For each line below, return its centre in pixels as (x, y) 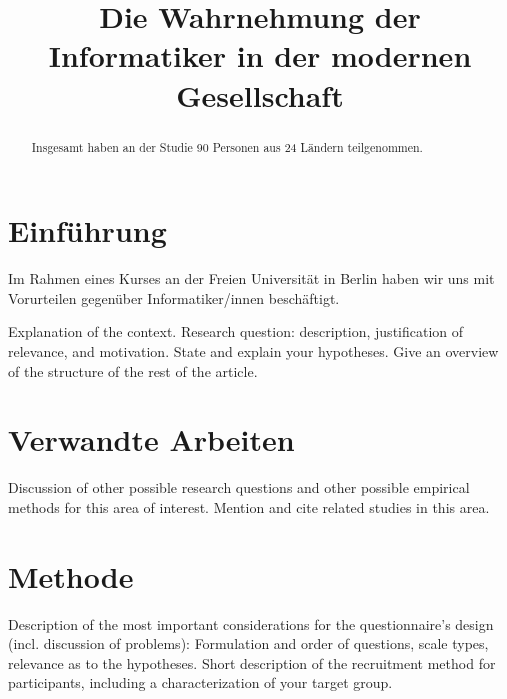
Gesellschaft (260, 94)
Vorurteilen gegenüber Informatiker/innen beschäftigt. (174, 297)
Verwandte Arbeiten (151, 439)
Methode (71, 575)
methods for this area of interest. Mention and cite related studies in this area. (249, 506)
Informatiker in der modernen (260, 55)
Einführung (87, 230)
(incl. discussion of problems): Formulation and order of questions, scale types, (248, 643)
